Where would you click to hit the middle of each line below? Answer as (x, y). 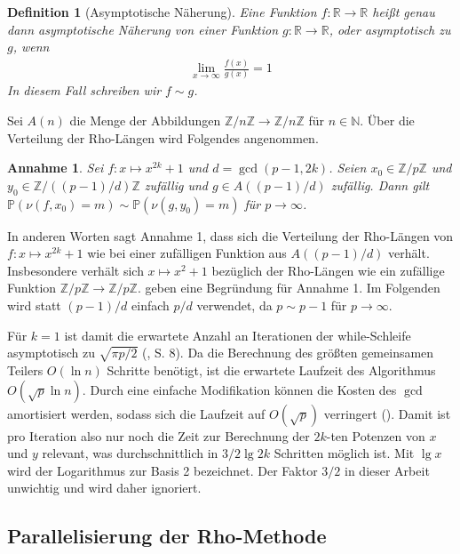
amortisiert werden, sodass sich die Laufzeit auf (136, 413)
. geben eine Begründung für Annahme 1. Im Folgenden (289, 288)
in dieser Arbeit (387, 470)
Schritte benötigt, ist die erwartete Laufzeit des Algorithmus (271, 369)
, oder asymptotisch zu (390, 29)
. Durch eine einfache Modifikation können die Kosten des (239, 389)
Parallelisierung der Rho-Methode (167, 536)
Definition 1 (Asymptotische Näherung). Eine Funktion (162, 12)
